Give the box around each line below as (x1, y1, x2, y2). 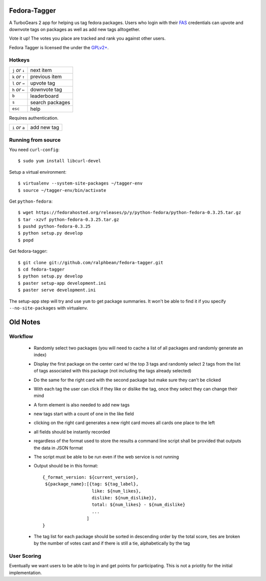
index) (33, 352, 47, 358)
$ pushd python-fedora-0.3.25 (18, 224, 91, 229)
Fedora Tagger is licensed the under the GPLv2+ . (9, 44, 109, 50)
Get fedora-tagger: (9, 248, 48, 254)
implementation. (9, 570, 42, 576)
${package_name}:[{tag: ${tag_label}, (45, 481, 139, 487)
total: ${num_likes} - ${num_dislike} (92, 502, 186, 508)
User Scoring (9, 552, 41, 559)
